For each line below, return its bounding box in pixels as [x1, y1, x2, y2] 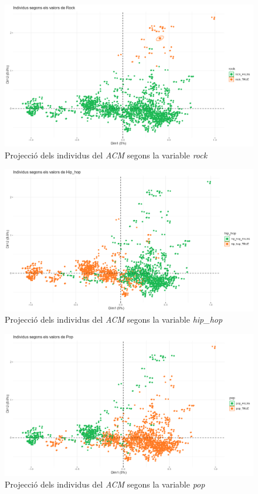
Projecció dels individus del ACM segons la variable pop [5, 478, 205, 490]
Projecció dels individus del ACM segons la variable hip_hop [5, 313, 223, 326]
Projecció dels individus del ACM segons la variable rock [5, 148, 208, 161]
